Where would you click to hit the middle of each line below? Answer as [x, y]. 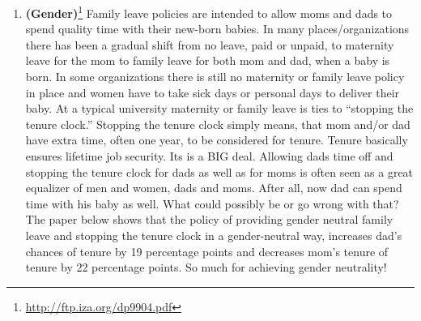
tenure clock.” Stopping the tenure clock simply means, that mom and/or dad [218, 124]
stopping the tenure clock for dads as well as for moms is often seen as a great [219, 171]
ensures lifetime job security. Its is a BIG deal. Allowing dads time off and [209, 156]
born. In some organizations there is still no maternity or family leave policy [215, 77]
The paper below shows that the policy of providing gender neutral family [209, 219]
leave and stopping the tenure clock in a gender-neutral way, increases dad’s [214, 235]
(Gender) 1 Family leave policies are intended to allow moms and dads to [209, 12]
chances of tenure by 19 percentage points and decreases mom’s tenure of [207, 251]
